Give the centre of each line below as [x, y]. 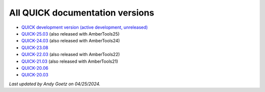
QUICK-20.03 [35, 75]
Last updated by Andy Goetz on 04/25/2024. [55, 84]
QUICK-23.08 [35, 47]
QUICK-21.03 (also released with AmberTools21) [70, 61]
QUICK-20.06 [35, 68]
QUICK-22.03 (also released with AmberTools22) [71, 55]
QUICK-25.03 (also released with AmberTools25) [70, 34]
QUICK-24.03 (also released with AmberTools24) [71, 41]
